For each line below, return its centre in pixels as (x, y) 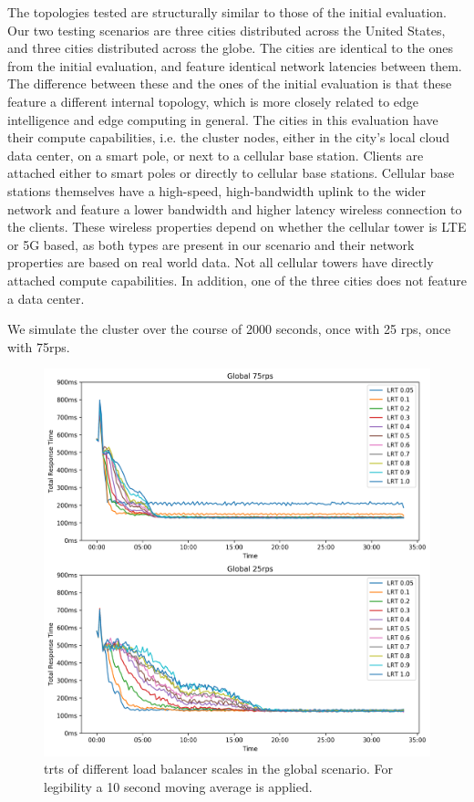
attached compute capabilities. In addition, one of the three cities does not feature (237, 280)
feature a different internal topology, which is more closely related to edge (213, 101)
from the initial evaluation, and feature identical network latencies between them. (235, 65)
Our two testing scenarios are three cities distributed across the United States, (227, 30)
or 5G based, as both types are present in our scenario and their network (211, 244)
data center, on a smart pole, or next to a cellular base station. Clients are (216, 155)
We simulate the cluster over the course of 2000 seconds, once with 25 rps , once (229, 329)
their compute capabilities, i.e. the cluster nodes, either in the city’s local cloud (228, 137)
